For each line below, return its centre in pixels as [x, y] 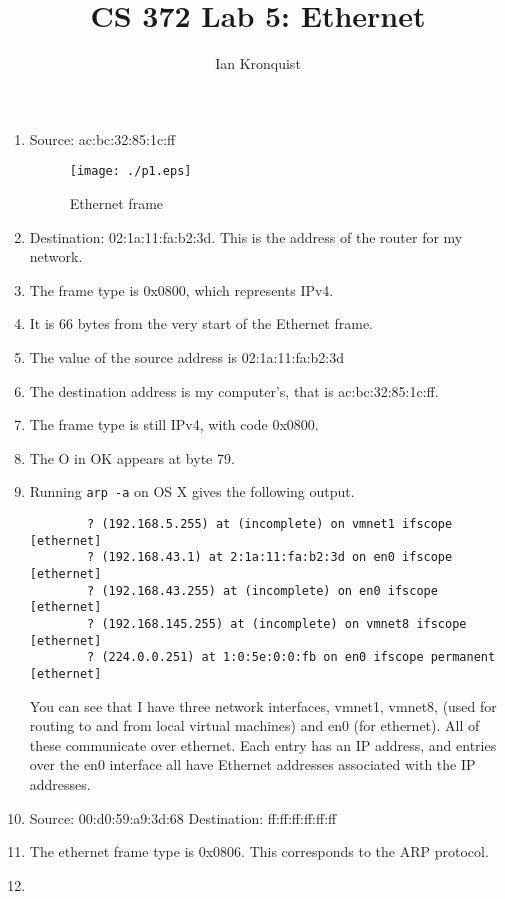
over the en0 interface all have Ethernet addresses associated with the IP [252, 764]
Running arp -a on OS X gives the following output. [192, 491]
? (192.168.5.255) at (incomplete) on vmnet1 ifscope [270, 523]
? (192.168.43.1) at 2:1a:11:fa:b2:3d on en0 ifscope [270, 557]
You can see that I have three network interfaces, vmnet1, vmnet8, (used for [263, 705]
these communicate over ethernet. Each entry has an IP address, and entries [263, 744]
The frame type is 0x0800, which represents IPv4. [181, 289]
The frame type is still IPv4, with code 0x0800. [174, 424]
